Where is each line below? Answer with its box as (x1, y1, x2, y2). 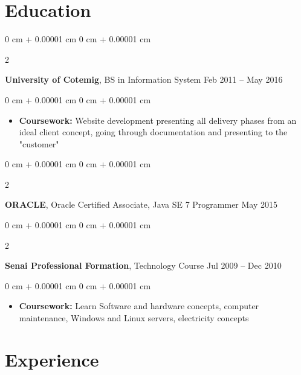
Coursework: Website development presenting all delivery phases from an (19, 114, 297, 126)
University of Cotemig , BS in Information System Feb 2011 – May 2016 (5, 73, 283, 86)
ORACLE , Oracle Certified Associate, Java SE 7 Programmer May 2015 (5, 198, 277, 211)
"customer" (19, 137, 59, 150)
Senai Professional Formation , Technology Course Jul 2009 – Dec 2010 (5, 259, 282, 272)
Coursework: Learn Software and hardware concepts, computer (19, 300, 259, 312)
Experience (5, 347, 99, 371)
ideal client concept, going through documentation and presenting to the (19, 126, 288, 138)
